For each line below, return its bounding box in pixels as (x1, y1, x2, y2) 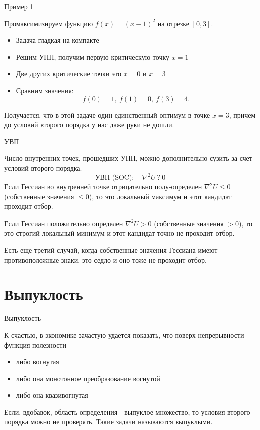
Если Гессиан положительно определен (4, 218, 123, 228)
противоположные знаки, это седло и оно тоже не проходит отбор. (4, 254, 207, 265)
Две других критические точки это (16, 68, 121, 79)
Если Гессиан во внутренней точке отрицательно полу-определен (4, 181, 202, 192)
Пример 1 (4, 1, 34, 11)
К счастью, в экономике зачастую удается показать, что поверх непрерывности (4, 329, 244, 340)
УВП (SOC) (95, 174, 132, 182)
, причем (229, 109, 256, 120)
